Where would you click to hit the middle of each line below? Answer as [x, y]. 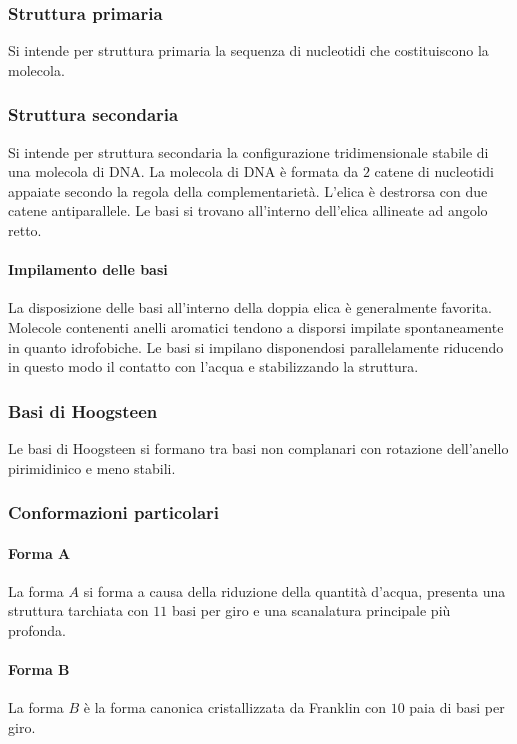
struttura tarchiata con [78, 610]
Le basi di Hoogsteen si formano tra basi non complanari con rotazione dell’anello [258, 447]
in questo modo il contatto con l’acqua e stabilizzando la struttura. [213, 366]
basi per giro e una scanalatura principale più [311, 610]
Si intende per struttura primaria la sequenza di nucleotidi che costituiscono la [248, 50]
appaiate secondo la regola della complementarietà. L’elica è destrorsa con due [248, 190]
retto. [25, 230]
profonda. [37, 630]
